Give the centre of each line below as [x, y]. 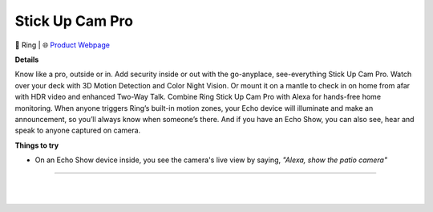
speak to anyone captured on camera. [78, 130]
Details [27, 59]
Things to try [37, 145]
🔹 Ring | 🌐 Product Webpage [62, 45]
